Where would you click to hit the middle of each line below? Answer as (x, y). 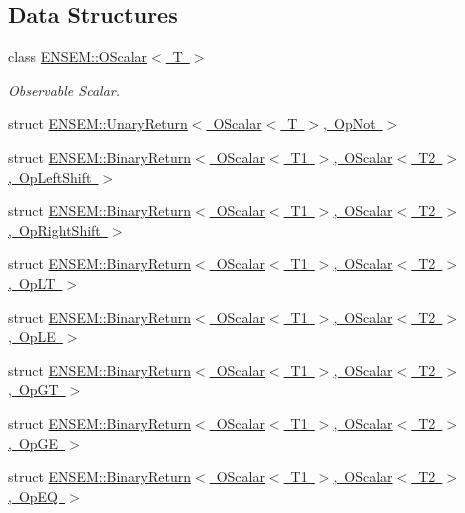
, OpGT (33, 389)
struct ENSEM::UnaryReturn (98, 123)
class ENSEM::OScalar (78, 56)
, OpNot (349, 123)
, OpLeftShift (50, 176)
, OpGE (33, 442)
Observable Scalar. (64, 89)
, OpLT (32, 282)
